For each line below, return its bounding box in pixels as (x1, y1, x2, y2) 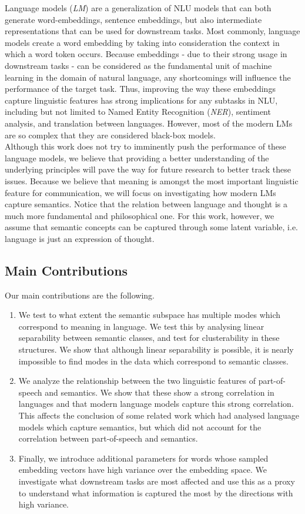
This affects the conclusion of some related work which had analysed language (18, 409, 299, 422)
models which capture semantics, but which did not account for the (18, 420, 262, 433)
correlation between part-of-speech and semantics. (18, 432, 198, 445)
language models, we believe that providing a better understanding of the (5, 151, 269, 164)
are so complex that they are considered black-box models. (5, 128, 216, 141)
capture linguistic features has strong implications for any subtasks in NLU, (5, 94, 278, 106)
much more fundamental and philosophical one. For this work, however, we (5, 209, 274, 221)
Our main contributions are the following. (5, 288, 155, 301)
